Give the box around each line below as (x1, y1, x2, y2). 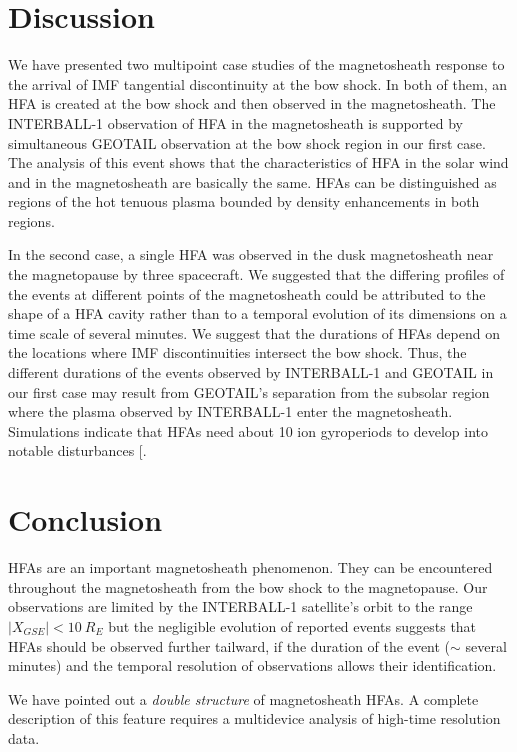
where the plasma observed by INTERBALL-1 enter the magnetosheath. (8, 401, 453, 422)
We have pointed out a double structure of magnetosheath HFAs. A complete (8, 688, 479, 709)
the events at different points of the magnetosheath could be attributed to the (8, 283, 486, 304)
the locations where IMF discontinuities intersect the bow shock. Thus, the (8, 342, 467, 363)
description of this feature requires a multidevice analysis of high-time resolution (8, 708, 501, 729)
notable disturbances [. (8, 440, 147, 461)
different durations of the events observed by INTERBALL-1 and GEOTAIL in (8, 362, 494, 383)
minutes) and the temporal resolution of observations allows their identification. (8, 655, 497, 676)
